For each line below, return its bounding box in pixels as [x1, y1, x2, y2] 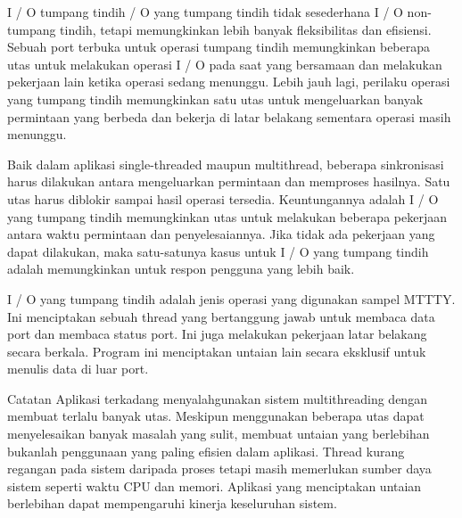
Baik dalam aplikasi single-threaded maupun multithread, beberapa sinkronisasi [7, 154, 444, 173]
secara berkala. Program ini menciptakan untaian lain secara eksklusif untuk [7, 341, 426, 360]
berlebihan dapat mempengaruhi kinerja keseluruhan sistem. [7, 494, 337, 513]
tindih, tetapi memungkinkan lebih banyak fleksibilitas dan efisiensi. [60, 20, 432, 38]
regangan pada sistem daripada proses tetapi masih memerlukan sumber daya [7, 459, 432, 478]
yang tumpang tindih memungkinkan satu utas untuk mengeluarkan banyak [7, 89, 424, 108]
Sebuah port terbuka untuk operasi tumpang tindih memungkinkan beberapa [7, 37, 431, 56]
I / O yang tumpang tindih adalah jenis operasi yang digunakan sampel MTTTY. [7, 289, 456, 308]
